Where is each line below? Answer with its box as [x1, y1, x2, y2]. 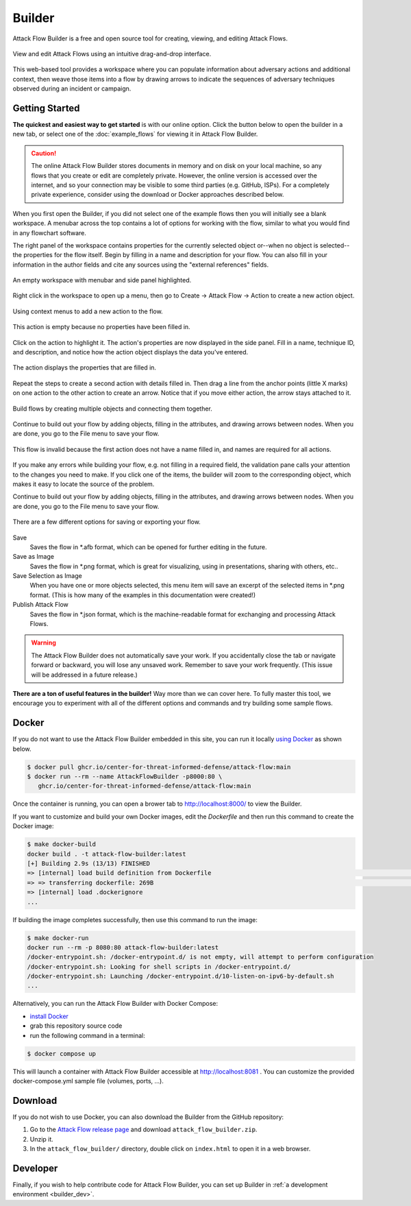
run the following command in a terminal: [29, 1031, 145, 1039]
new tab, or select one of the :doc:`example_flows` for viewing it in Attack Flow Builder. [12, 130, 258, 138]
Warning [31, 638, 56, 647]
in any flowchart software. [12, 228, 87, 237]
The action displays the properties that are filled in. [12, 363, 157, 372]
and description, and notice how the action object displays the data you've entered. [12, 348, 249, 357]
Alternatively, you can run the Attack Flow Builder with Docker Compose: [12, 1000, 219, 1008]
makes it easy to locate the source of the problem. [12, 480, 155, 488]
